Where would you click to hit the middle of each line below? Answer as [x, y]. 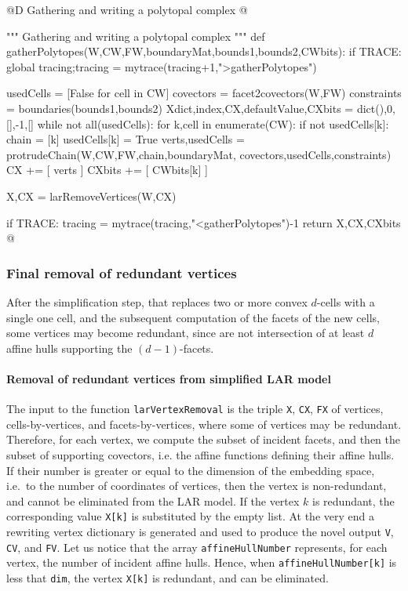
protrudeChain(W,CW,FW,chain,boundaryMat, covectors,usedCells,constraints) [199, 154]
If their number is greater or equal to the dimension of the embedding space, [191, 470]
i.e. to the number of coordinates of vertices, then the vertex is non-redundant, [197, 486]
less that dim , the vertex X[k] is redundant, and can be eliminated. [168, 577]
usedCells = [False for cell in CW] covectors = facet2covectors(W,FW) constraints [204, 93]
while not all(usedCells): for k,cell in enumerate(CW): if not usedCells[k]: [213, 123]
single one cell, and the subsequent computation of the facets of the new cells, [193, 317]
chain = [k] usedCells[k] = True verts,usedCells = [126, 139]
